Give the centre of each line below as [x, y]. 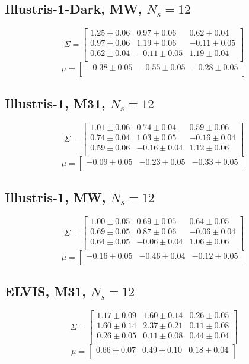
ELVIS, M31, [46, 291]
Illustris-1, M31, [55, 103]
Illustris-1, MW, [55, 197]
